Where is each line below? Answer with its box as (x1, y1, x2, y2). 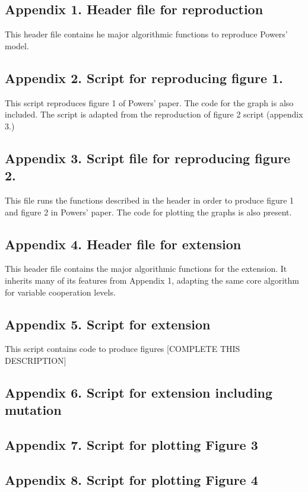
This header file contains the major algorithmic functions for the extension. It (5, 262, 287, 275)
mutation (5, 401, 62, 419)
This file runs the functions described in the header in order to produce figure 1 (5, 193, 294, 206)
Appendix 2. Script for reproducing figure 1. (5, 68, 283, 87)
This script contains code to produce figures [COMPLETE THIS (5, 342, 240, 355)
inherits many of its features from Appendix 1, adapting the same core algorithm (5, 274, 299, 286)
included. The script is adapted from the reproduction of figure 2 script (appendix (5, 108, 303, 120)
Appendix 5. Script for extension (5, 315, 211, 333)
